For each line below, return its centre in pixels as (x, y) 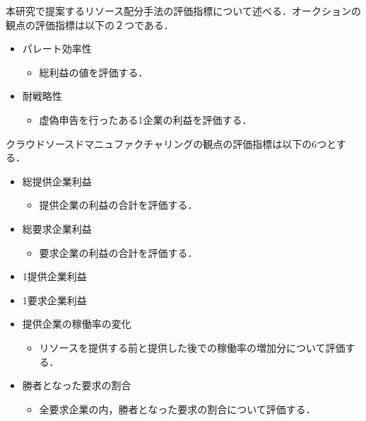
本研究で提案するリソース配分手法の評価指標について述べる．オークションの (183, 11)
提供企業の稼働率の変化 (77, 324)
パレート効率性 (57, 48)
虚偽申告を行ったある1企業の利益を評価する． (146, 119)
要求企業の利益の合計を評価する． (118, 252)
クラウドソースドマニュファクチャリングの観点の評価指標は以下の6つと (171, 143)
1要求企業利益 (54, 300)
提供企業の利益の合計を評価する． (118, 205)
